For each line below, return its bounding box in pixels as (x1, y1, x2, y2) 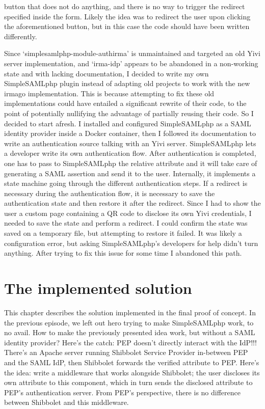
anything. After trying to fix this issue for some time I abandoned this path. (4, 248, 242, 258)
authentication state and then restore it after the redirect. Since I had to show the (4, 198, 261, 208)
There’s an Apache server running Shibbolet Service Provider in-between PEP (4, 347, 248, 358)
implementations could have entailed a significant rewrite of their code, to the (4, 98, 247, 108)
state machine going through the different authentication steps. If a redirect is (4, 178, 248, 188)
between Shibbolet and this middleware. (4, 397, 129, 407)
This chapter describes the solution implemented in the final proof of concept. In (4, 307, 256, 317)
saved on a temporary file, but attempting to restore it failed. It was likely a (4, 228, 242, 238)
